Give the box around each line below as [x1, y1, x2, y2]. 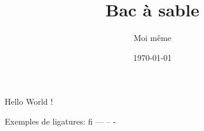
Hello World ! [5, 95, 53, 108]
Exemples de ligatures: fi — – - [5, 115, 116, 127]
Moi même [133, 32, 172, 44]
